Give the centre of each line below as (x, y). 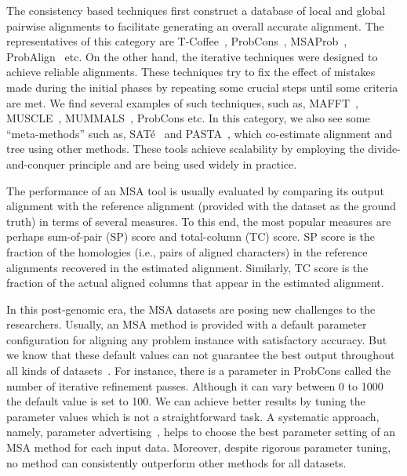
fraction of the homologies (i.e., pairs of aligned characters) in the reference (187, 251)
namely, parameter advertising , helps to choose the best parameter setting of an (201, 432)
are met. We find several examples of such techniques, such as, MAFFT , (182, 102)
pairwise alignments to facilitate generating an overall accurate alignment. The (195, 25)
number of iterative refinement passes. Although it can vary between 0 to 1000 (195, 385)
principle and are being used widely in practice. (183, 164)
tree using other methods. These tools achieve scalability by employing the (185, 149)
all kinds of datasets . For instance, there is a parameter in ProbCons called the (199, 371)
